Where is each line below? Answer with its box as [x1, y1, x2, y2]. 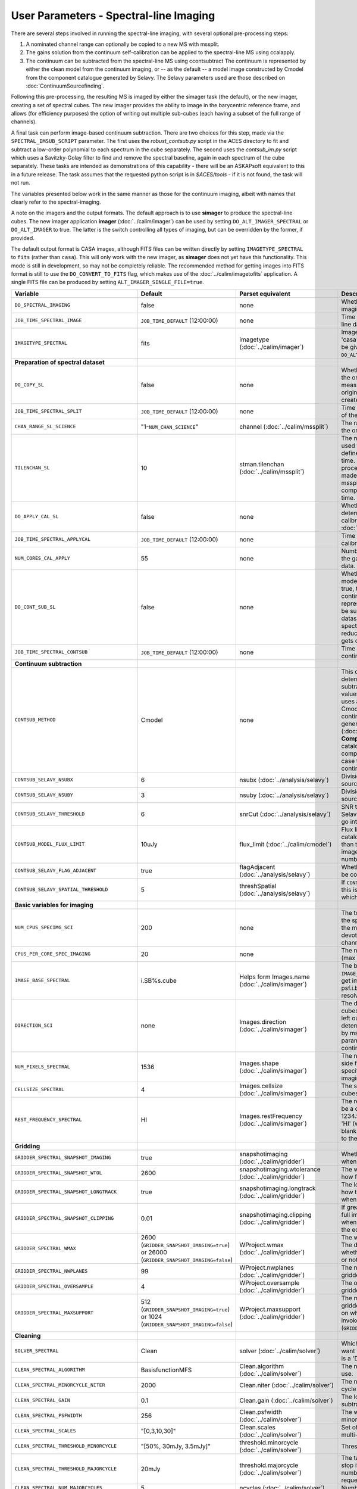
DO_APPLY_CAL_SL [14, 513, 59, 520]
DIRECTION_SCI [14, 1022, 53, 1029]
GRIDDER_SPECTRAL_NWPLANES [14, 1268, 88, 1275]
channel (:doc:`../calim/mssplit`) [239, 422, 328, 431]
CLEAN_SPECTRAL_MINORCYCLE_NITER [14, 1382, 105, 1388]
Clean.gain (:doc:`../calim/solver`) [239, 1396, 333, 1404]
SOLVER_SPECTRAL [14, 1348, 59, 1354]
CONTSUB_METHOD [14, 717, 56, 723]
